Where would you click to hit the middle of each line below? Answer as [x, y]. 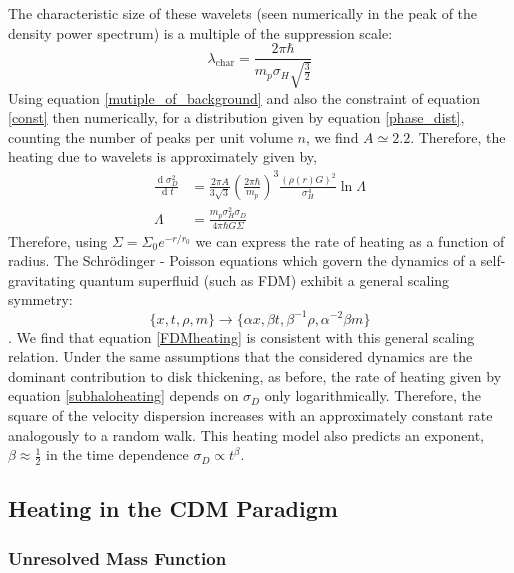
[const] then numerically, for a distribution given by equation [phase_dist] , [236, 117]
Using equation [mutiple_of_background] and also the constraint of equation [244, 97]
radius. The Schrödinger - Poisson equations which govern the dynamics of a [242, 260]
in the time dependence [117, 454]
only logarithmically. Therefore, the [373, 395]
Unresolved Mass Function [117, 557]
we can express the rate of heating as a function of [350, 240]
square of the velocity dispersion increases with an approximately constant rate [250, 414]
